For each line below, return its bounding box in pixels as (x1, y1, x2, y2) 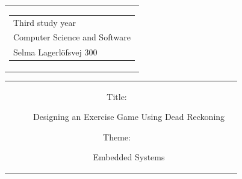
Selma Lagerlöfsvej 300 (13, 46, 98, 58)
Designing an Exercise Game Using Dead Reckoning (33, 110, 225, 123)
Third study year (13, 16, 76, 28)
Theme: (103, 130, 131, 143)
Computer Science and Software (13, 31, 131, 43)
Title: (107, 90, 127, 102)
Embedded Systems (93, 151, 165, 163)
